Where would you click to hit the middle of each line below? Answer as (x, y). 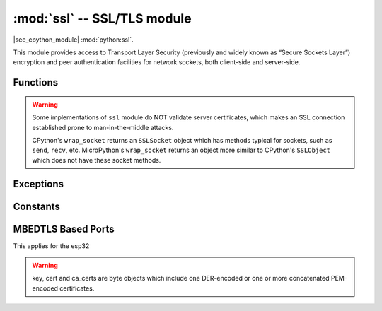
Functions (36, 82)
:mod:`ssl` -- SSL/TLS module (102, 18)
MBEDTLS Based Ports (64, 229)
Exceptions (38, 184)
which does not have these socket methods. (97, 160)
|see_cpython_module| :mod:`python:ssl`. (73, 40)
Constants (36, 206)
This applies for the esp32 (51, 246)
